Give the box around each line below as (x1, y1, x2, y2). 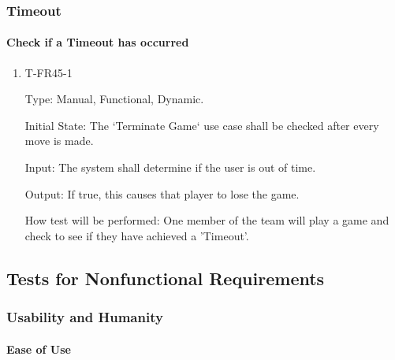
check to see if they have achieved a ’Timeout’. (24, 227, 249, 243)
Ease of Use (6, 340, 71, 357)
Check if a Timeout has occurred (6, 34, 189, 50)
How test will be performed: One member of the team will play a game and (24, 212, 389, 228)
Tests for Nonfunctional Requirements (6, 265, 325, 290)
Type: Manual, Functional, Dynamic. (24, 91, 204, 107)
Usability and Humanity (6, 307, 163, 327)
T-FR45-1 (24, 64, 73, 80)
